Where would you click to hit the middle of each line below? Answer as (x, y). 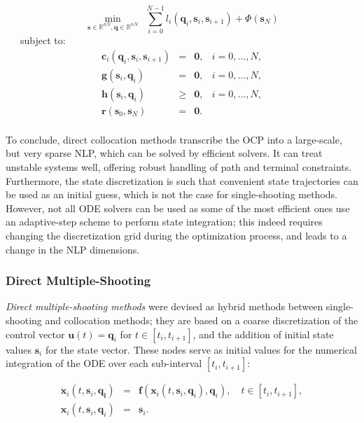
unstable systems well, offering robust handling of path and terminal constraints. (179, 167)
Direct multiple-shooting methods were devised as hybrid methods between (164, 306)
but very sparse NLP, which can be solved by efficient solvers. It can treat (164, 153)
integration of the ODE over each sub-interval (104, 363)
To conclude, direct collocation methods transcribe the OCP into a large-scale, (174, 139)
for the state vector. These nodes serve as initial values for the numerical (201, 349)
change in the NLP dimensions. (73, 249)
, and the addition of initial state (263, 334)
